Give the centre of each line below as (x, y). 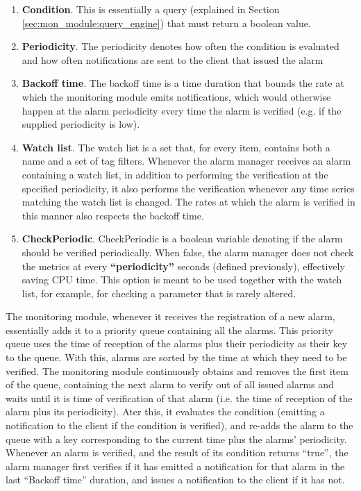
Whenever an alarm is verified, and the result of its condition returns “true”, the (177, 452)
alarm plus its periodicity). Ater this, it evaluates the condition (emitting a (165, 411)
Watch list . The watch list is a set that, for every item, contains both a (176, 147)
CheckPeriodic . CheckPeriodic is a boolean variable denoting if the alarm (182, 239)
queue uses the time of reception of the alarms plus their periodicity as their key (177, 343)
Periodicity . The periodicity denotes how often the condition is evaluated (180, 46)
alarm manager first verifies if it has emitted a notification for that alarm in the (175, 466)
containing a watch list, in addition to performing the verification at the (175, 174)
